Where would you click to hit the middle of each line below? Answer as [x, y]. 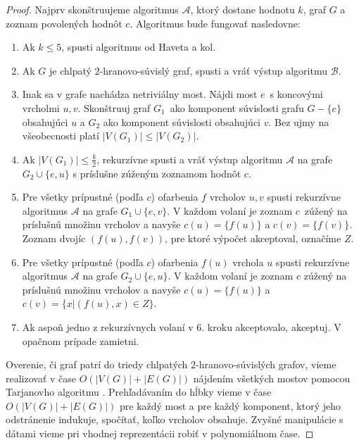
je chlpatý [70, 70]
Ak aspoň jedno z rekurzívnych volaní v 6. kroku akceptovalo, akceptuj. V [182, 326]
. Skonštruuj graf [114, 107]
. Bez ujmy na [299, 121]
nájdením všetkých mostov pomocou [272, 378]
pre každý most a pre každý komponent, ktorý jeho [230, 405]
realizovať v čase [41, 378]
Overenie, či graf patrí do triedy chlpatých [97, 364]
